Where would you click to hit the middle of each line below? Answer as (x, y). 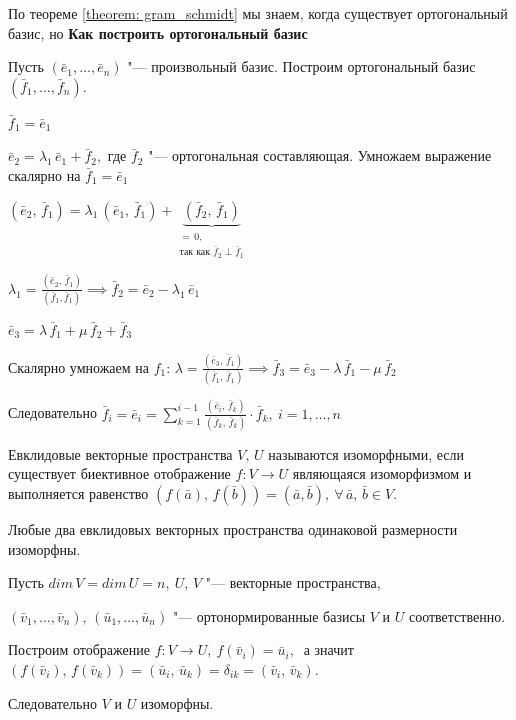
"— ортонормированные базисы (269, 615)
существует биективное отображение (119, 473)
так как (194, 252)
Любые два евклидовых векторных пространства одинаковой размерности (233, 529)
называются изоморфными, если (366, 453)
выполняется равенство (78, 493)
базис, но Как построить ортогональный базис (158, 32)
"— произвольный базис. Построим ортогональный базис (301, 66)
